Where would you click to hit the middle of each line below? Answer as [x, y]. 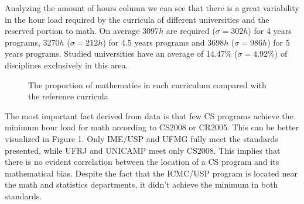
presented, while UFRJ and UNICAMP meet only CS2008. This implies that [143, 150]
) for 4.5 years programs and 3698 [163, 42]
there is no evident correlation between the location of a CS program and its [142, 162]
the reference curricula [68, 96]
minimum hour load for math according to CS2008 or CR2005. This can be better [152, 127]
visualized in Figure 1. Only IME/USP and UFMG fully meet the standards [141, 138]
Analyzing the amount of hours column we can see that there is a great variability [152, 8]
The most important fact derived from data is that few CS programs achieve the [149, 115]
